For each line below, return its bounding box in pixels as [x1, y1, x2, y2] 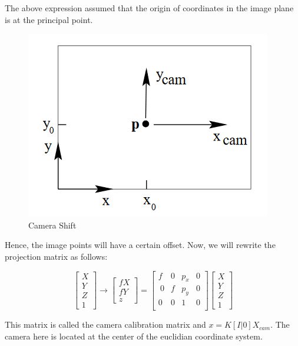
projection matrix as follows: [5, 250, 108, 262]
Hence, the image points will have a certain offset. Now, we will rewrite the [5, 239, 276, 251]
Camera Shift [28, 218, 77, 231]
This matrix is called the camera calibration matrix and [5, 318, 206, 331]
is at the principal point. [5, 13, 93, 25]
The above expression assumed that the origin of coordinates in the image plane [5, 2, 294, 14]
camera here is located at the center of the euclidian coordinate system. [5, 329, 263, 342]
